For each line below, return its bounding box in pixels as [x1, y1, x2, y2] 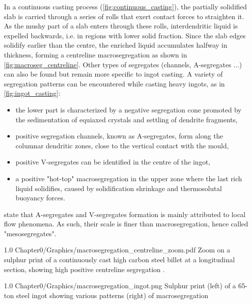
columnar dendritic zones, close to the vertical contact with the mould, [15, 140, 229, 150]
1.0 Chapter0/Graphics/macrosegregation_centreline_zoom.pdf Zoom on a [4, 245, 230, 255]
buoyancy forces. [15, 193, 65, 203]
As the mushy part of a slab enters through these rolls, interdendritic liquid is [4, 21, 238, 31]
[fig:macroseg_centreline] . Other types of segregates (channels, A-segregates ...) [4, 59, 242, 69]
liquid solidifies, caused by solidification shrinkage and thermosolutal [15, 183, 222, 193]
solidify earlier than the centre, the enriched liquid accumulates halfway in [4, 40, 227, 50]
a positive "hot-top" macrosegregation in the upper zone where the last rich [15, 173, 242, 183]
